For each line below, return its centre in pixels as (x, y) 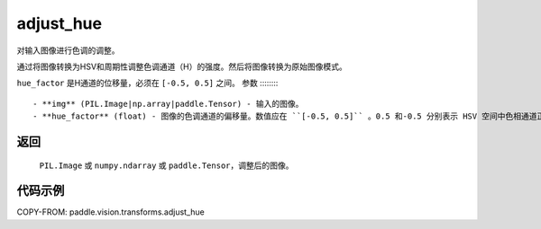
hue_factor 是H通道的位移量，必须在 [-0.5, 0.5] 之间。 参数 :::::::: (147, 83)
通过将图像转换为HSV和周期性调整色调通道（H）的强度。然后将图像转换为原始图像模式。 (182, 66)
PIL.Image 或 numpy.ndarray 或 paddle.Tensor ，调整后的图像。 (166, 165)
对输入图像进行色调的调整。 (68, 50)
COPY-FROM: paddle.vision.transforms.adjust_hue (110, 212)
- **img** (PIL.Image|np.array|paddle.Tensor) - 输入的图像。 (168, 104)
